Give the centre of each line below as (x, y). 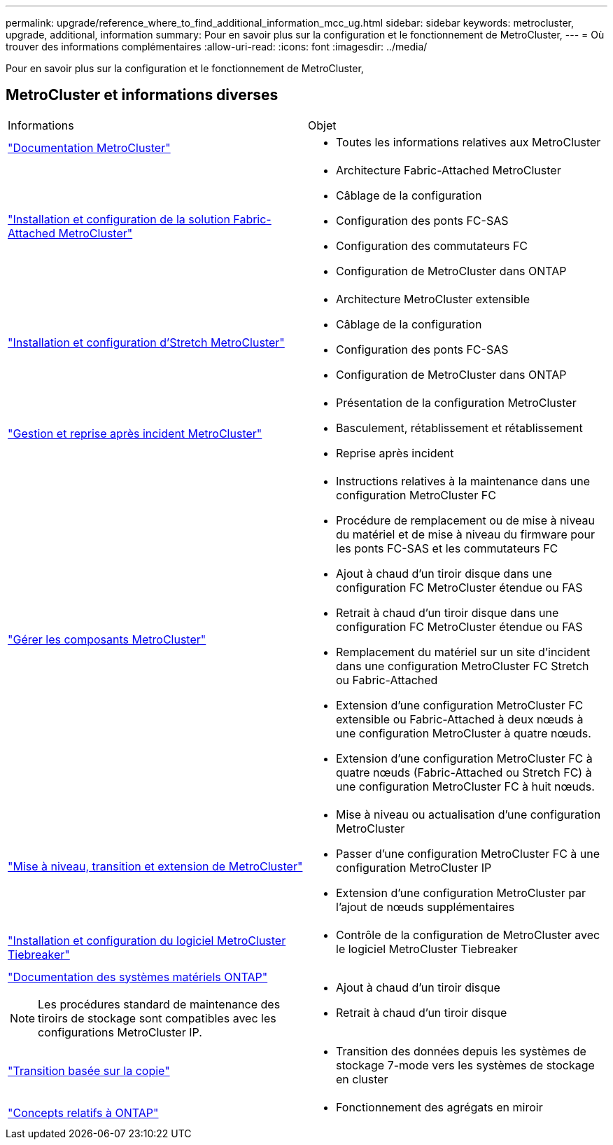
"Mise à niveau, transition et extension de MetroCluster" (155, 866)
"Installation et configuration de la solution (119, 219)
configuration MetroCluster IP (414, 867)
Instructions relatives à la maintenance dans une (463, 481)
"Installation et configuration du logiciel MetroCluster (147, 940)
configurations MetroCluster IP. (120, 1032)
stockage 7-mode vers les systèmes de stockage (465, 1065)
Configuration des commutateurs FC (432, 245)
